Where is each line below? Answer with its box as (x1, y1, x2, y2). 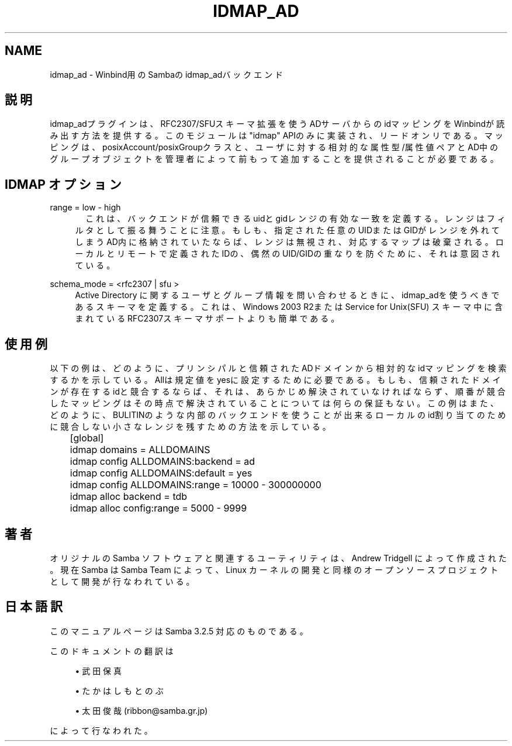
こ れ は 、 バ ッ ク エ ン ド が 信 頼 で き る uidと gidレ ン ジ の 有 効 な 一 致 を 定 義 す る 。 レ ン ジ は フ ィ (85, 213, 506, 224)
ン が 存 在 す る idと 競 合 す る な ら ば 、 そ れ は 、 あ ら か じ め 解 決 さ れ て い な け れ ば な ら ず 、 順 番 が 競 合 (50, 386, 506, 397)
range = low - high (50, 202, 121, 213)
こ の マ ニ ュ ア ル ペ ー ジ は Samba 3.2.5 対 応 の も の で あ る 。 (50, 626, 308, 636)
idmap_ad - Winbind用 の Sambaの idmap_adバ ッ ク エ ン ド (50, 69, 283, 80)
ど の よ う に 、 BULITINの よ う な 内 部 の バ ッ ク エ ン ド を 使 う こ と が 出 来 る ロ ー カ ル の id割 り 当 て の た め (50, 410, 506, 420)
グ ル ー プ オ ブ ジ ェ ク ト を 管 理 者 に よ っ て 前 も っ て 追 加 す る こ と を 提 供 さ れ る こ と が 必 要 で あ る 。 (50, 154, 499, 164)
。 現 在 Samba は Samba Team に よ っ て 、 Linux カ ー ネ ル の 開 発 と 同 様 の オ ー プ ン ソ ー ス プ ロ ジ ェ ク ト (50, 564, 499, 575)
